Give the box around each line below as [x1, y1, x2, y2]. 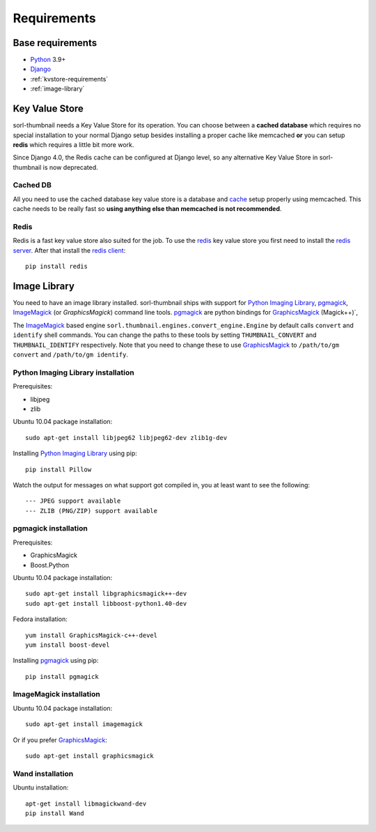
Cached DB [13, 180, 52, 190]
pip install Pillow [25, 465, 92, 473]
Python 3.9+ [30, 56, 66, 64]
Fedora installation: [13, 615, 68, 623]
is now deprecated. [42, 163, 99, 171]
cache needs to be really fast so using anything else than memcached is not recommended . [13, 205, 282, 213]
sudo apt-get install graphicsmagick [25, 752, 155, 760]
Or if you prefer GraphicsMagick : [13, 735, 107, 744]
